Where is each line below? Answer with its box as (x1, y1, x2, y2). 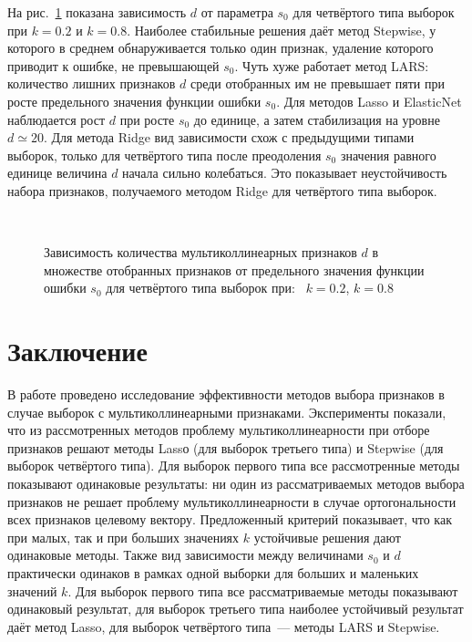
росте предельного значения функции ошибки (7, 91, 262, 110)
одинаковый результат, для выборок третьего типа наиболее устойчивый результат (7, 599, 464, 618)
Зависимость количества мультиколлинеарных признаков (44, 243, 357, 262)
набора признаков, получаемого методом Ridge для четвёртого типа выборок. (7, 181, 437, 200)
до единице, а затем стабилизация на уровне (193, 109, 440, 129)
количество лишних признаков (7, 74, 176, 93)
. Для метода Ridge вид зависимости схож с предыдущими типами (43, 128, 415, 147)
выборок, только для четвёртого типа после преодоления (7, 145, 322, 164)
